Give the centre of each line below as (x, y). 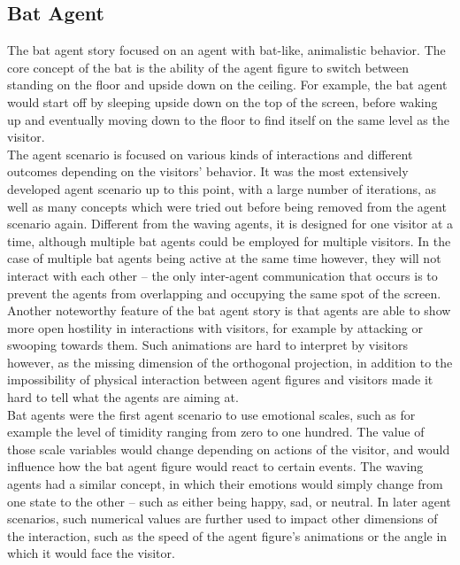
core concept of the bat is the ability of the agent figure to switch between (208, 67)
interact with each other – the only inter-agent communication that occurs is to (222, 275)
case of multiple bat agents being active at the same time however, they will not (224, 258)
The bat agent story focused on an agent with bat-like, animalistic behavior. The (226, 50)
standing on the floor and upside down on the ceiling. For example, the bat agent (227, 85)
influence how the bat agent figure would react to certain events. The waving (215, 466)
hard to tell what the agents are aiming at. (123, 397)
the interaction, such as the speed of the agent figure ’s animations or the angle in (227, 535)
